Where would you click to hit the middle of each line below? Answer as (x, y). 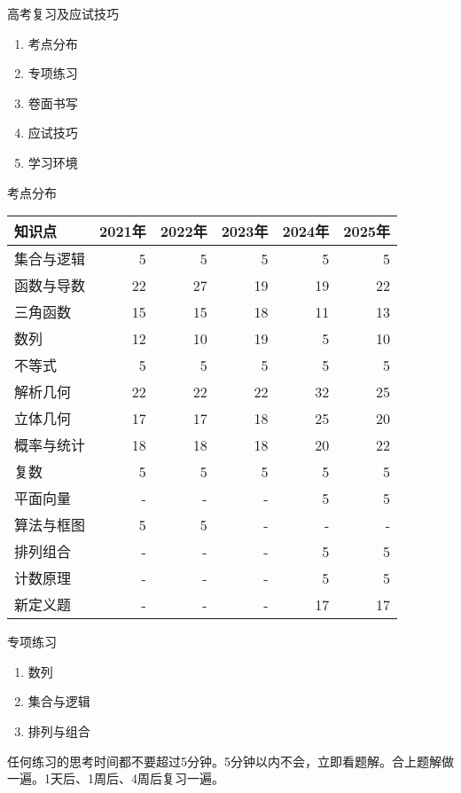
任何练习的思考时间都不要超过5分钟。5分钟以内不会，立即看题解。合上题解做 (230, 761)
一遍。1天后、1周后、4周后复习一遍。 (116, 778)
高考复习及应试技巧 (63, 13)
